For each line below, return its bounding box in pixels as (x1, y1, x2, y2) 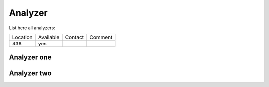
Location (12, 34, 33, 41)
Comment (89, 34, 113, 41)
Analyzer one (9, 53, 52, 62)
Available (38, 34, 60, 41)
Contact (65, 34, 84, 41)
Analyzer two (9, 69, 52, 78)
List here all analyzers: (9, 25, 56, 31)
